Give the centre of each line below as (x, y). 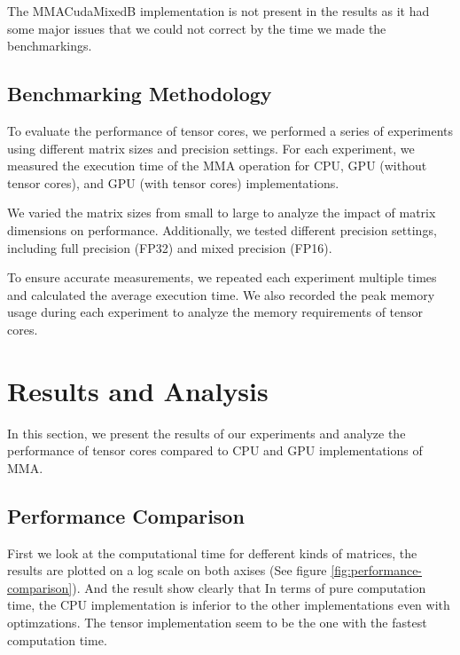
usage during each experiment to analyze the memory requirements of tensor (215, 312)
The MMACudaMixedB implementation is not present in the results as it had (218, 11)
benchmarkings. (50, 46)
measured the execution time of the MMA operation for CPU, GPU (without (217, 166)
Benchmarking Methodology (140, 94)
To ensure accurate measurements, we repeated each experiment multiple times (222, 277)
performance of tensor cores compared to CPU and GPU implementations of (215, 450)
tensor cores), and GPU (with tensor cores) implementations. (173, 182)
